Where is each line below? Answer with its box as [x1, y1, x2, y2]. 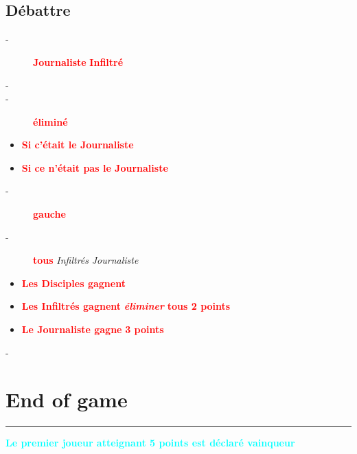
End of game [5, 385, 128, 413]
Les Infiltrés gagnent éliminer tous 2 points [21, 299, 231, 313]
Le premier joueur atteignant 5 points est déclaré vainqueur [5, 435, 295, 450]
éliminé [33, 114, 68, 128]
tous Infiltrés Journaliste [33, 253, 139, 267]
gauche [33, 206, 66, 220]
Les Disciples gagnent [21, 275, 126, 290]
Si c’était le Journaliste [21, 137, 134, 152]
